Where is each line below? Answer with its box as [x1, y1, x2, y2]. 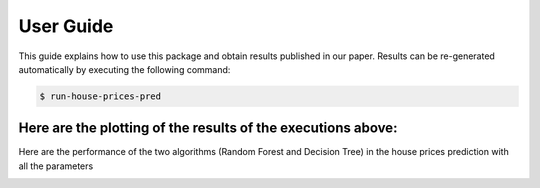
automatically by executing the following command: [18, 63, 231, 75]
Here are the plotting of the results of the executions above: [18, 120, 398, 137]
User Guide [18, 15, 114, 37]
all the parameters [18, 160, 94, 172]
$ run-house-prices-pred [39, 90, 162, 102]
